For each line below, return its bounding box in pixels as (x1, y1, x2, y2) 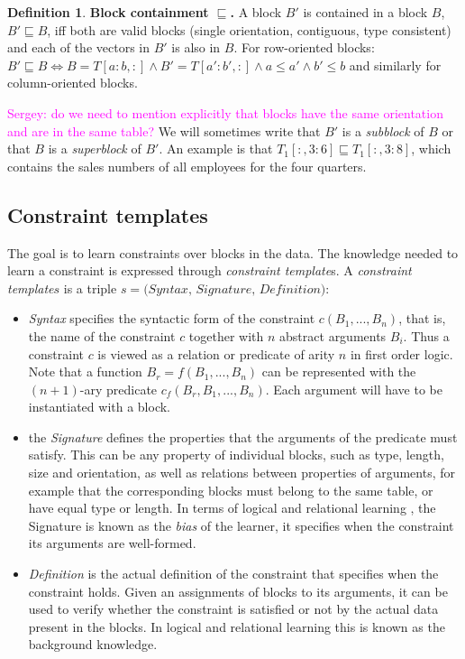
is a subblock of (342, 121, 424, 140)
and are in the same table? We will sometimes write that (7, 121, 321, 140)
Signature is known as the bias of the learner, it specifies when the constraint (28, 515, 454, 534)
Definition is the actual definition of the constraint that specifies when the (28, 564, 439, 583)
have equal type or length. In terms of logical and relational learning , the (28, 498, 436, 517)
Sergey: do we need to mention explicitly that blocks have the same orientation (7, 103, 443, 122)
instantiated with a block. (28, 397, 171, 416)
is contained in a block (303, 3, 428, 21)
